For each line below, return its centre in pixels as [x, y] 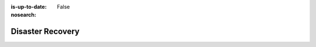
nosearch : [23, 15]
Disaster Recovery [45, 32]
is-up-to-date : [29, 7]
